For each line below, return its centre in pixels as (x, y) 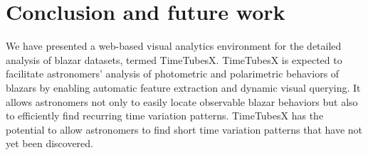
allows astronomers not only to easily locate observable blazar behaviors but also (182, 101)
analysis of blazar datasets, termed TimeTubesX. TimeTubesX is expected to (174, 59)
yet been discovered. (49, 143)
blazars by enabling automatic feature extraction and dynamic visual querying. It (183, 87)
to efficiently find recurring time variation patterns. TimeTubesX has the (165, 116)
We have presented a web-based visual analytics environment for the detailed (174, 46)
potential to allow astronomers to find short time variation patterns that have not (184, 129)
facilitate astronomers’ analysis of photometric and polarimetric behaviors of (173, 74)
